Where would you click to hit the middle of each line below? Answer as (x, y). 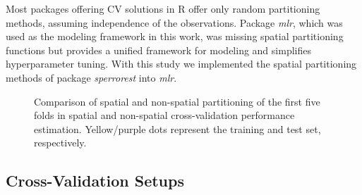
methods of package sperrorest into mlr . (91, 77)
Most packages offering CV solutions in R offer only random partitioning (163, 8)
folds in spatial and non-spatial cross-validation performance (164, 115)
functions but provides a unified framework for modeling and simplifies (158, 50)
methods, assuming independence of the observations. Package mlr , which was (174, 22)
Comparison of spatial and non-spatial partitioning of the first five (177, 101)
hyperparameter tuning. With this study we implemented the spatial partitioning (181, 64)
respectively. (60, 143)
